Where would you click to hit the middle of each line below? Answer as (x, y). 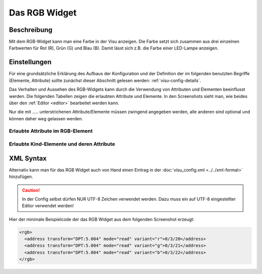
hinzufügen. (21, 177)
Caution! (31, 190)
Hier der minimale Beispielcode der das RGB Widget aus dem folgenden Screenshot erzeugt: (102, 219)
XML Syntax (28, 158)
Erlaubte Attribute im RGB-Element (51, 131)
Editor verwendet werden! (48, 206)
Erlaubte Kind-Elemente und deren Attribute (62, 144)
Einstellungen (30, 62)
